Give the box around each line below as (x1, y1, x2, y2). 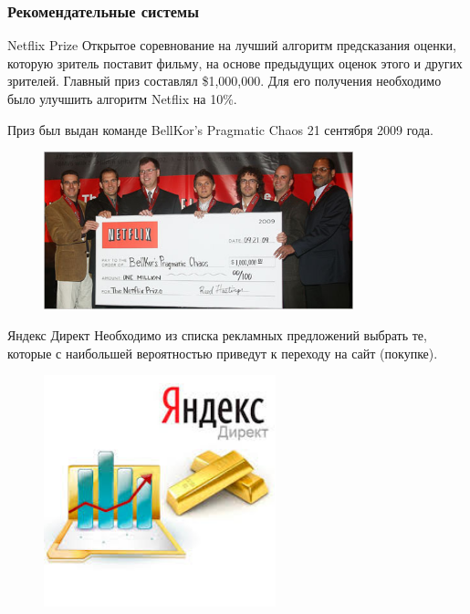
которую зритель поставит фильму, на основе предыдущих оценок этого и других (7, 53, 463, 72)
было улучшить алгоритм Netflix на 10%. (7, 89, 237, 108)
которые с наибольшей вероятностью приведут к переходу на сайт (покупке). (7, 343, 438, 362)
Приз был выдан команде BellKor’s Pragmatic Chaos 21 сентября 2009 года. (7, 120, 433, 139)
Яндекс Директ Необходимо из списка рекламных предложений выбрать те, (7, 325, 427, 344)
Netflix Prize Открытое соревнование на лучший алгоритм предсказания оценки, (7, 36, 456, 55)
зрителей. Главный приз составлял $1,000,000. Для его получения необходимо (7, 71, 442, 90)
